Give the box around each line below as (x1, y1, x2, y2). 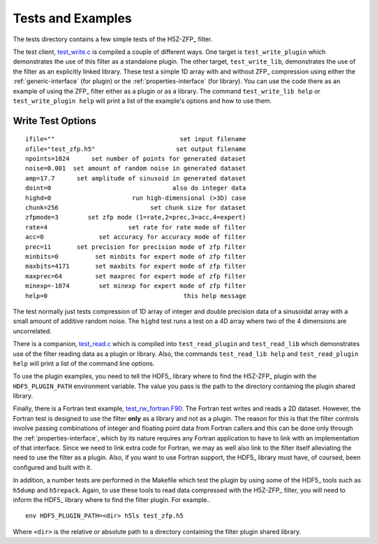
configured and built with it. (13, 463, 92, 471)
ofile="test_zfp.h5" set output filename (25, 145, 246, 153)
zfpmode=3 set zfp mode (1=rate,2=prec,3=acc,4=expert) (25, 213, 246, 222)
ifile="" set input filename (25, 135, 246, 143)
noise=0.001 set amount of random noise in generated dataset (25, 164, 246, 173)
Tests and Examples (13, 10, 132, 26)
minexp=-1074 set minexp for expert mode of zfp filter (25, 282, 246, 290)
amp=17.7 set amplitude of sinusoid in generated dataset (25, 174, 246, 182)
